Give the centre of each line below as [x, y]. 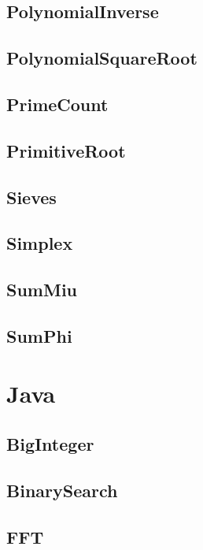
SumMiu [42, 290]
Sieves [31, 197]
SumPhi [39, 335]
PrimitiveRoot [66, 150]
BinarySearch [62, 490]
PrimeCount [57, 104]
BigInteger [50, 444]
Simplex [40, 243]
